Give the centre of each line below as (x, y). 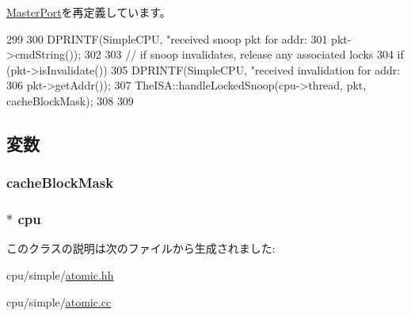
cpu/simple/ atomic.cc (59, 301)
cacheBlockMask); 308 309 (70, 100)
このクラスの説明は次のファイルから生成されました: (141, 248)
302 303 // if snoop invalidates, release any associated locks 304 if (244, 54)
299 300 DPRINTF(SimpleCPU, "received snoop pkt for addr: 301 (167, 38)
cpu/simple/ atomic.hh (60, 275)
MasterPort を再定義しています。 (89, 12)
